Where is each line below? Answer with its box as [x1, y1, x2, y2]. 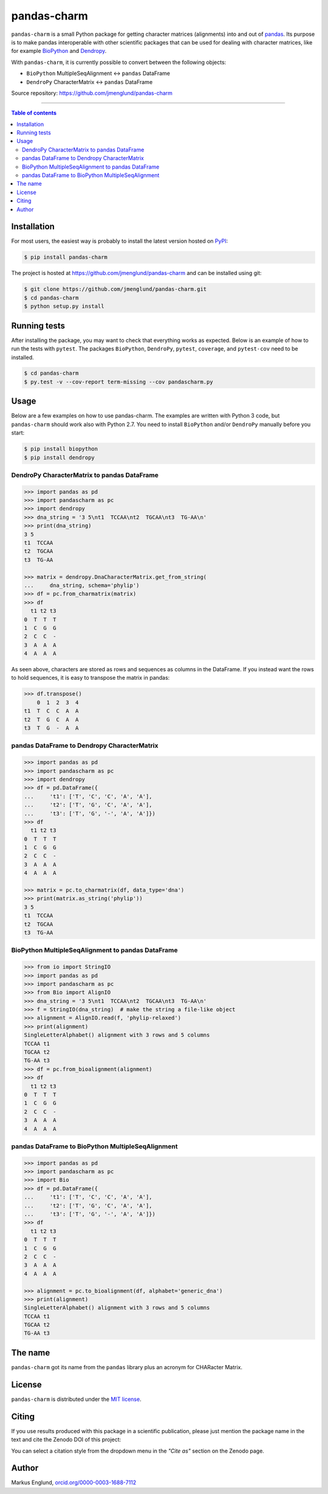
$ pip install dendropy [24, 454, 95, 461]
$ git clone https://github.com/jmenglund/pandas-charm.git [24, 286, 207, 293]
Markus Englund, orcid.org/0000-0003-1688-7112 [11, 1479, 137, 1486]
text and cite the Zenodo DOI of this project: [11, 1436, 121, 1443]
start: [11, 429, 25, 436]
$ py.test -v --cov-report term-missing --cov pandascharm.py [24, 378, 213, 385]
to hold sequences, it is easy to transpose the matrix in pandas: [11, 674, 170, 682]
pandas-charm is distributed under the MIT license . [11, 1395, 142, 1403]
